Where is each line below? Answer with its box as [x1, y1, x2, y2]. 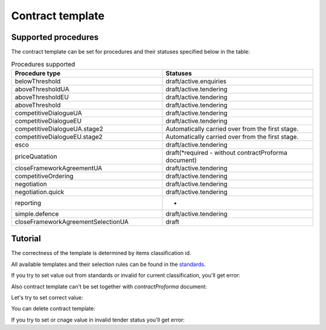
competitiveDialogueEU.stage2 [14, 132, 103, 141]
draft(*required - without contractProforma [165, 148, 288, 157]
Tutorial [11, 233, 42, 244]
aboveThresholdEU [14, 92, 69, 101]
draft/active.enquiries [165, 77, 227, 85]
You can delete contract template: [11, 305, 96, 312]
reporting [14, 198, 42, 207]
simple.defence [14, 209, 59, 218]
